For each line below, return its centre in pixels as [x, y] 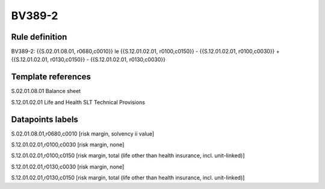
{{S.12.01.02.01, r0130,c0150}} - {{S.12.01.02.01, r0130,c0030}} [88, 59]
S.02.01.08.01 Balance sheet [46, 91]
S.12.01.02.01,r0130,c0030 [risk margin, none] [68, 166]
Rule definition [39, 37]
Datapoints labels [45, 119]
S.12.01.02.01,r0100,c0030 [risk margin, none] [68, 145]
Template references [51, 77]
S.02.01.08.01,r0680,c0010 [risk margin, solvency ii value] [83, 133]
